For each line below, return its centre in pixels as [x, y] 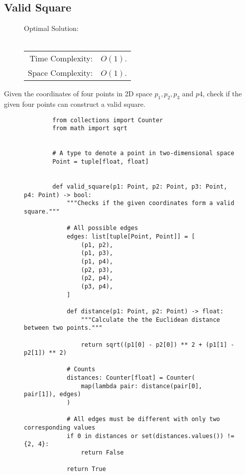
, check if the [222, 94]
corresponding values [60, 428]
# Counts [81, 369]
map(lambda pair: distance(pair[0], [141, 386]
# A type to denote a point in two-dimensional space [143, 153]
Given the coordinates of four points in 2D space [78, 94]
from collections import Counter [108, 120]
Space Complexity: [61, 73]
